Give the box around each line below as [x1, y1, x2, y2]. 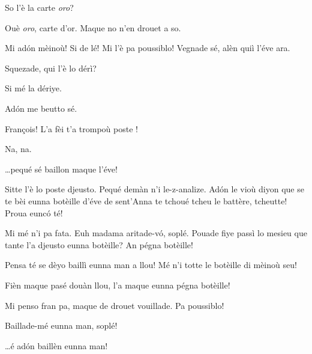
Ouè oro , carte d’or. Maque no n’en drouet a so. [5, 21, 181, 34]
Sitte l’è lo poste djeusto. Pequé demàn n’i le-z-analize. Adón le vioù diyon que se [5, 183, 304, 195]
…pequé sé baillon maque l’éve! [5, 162, 118, 175]
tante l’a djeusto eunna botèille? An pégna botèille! [5, 238, 193, 251]
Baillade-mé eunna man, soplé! [5, 319, 118, 332]
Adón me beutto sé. [5, 102, 77, 114]
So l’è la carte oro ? [5, 1, 74, 13]
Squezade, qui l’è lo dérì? [5, 61, 97, 74]
